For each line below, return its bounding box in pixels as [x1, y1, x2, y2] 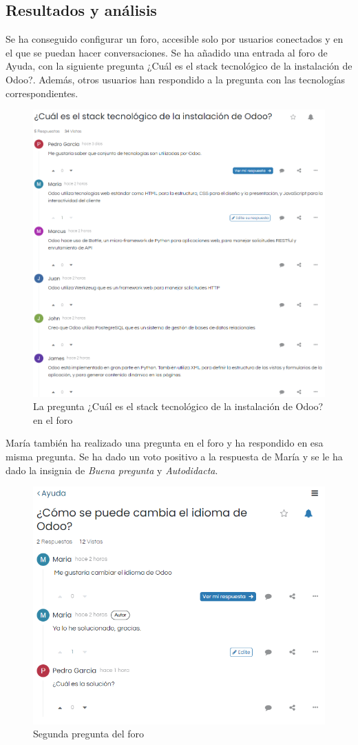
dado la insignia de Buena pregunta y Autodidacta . [6, 462, 218, 477]
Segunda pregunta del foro [33, 726, 145, 741]
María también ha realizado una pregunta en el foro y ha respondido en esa [6, 436, 324, 450]
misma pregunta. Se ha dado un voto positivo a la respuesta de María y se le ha [6, 449, 343, 464]
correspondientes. [6, 85, 78, 100]
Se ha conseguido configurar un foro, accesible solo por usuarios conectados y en [6, 32, 344, 46]
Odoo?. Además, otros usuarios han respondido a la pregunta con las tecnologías [6, 72, 346, 86]
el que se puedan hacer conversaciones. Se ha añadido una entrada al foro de [6, 45, 328, 59]
